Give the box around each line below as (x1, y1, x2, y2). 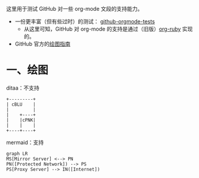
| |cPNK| (6, 117, 36, 123)
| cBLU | (6, 101, 36, 108)
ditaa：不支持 (6, 84, 40, 91)
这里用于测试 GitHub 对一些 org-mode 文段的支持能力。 (6, 5, 143, 12)
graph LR (6, 151, 28, 156)
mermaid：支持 (6, 139, 44, 146)
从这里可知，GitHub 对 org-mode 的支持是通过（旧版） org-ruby (23, 26, 181, 32)
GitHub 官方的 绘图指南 (14, 41, 71, 47)
